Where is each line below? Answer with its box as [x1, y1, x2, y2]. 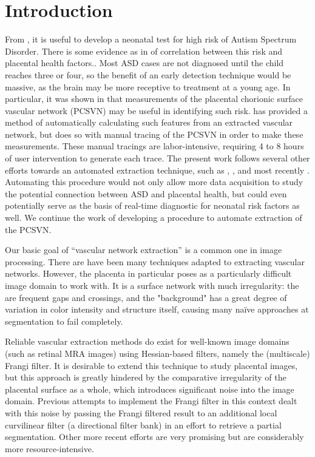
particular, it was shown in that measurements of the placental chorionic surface [5, 92, 303, 105]
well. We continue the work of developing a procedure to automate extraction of [5, 211, 302, 224]
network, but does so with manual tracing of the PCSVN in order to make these [5, 127, 303, 140]
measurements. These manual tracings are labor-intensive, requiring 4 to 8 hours [5, 140, 304, 152]
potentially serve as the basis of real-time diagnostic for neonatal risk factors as [5, 199, 300, 212]
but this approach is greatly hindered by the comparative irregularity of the [5, 371, 286, 384]
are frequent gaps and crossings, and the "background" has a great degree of [5, 291, 287, 303]
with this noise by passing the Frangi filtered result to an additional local [5, 406, 277, 419]
